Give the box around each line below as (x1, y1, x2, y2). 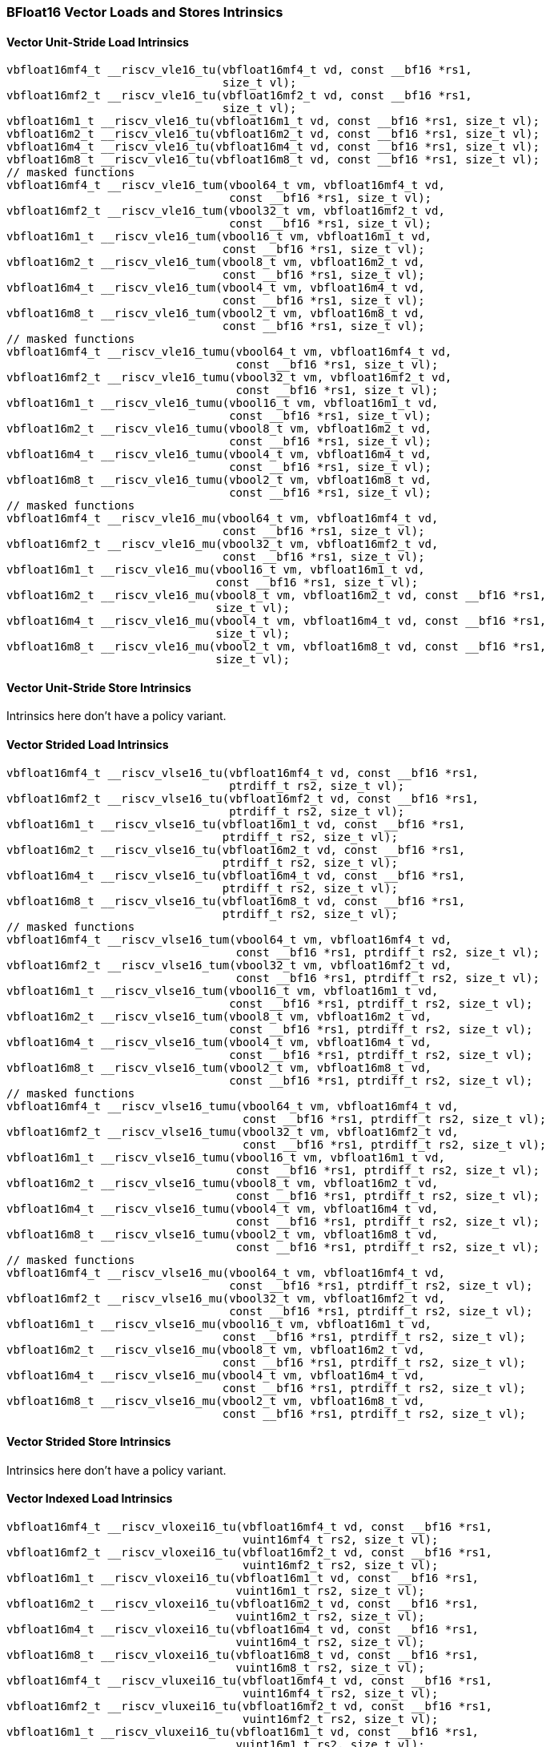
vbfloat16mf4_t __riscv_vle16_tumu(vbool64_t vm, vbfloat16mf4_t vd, (6, 345, 452, 359)
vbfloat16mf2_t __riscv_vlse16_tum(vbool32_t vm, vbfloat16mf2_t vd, (6, 958, 452, 972)
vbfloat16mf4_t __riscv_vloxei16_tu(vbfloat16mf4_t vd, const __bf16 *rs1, (6, 1520, 492, 1534)
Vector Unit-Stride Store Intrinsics (6, 680, 191, 694)
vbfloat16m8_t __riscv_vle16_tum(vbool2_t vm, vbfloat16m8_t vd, (6, 307, 425, 320)
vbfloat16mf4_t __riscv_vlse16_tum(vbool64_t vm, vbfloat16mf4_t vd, (6, 932, 452, 946)
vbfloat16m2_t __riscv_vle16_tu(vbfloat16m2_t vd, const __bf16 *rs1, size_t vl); (6, 127, 540, 141)
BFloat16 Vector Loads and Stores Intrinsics (6, 4, 283, 20)
